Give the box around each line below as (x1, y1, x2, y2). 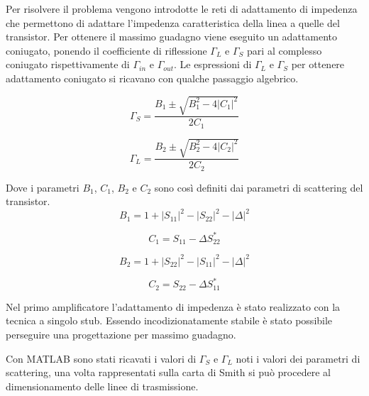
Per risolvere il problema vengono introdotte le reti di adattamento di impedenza (6, 1, 358, 16)
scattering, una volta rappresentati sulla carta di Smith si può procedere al (6, 365, 331, 380)
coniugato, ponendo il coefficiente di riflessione (6, 43, 207, 57)
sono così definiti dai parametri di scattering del (154, 180, 363, 194)
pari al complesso (247, 43, 322, 57)
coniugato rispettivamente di (6, 57, 130, 72)
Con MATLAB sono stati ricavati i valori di (6, 351, 197, 365)
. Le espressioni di (173, 57, 252, 72)
